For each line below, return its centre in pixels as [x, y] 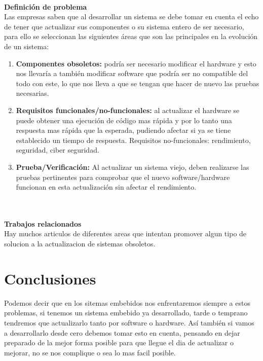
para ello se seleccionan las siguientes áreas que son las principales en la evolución [131, 36]
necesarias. [32, 93]
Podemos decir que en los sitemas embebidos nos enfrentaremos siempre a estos [127, 302]
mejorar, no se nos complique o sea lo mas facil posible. [90, 352]
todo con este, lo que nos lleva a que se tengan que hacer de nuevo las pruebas [138, 83]
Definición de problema [46, 6]
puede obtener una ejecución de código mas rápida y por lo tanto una [124, 120]
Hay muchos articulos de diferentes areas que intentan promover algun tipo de [125, 233]
